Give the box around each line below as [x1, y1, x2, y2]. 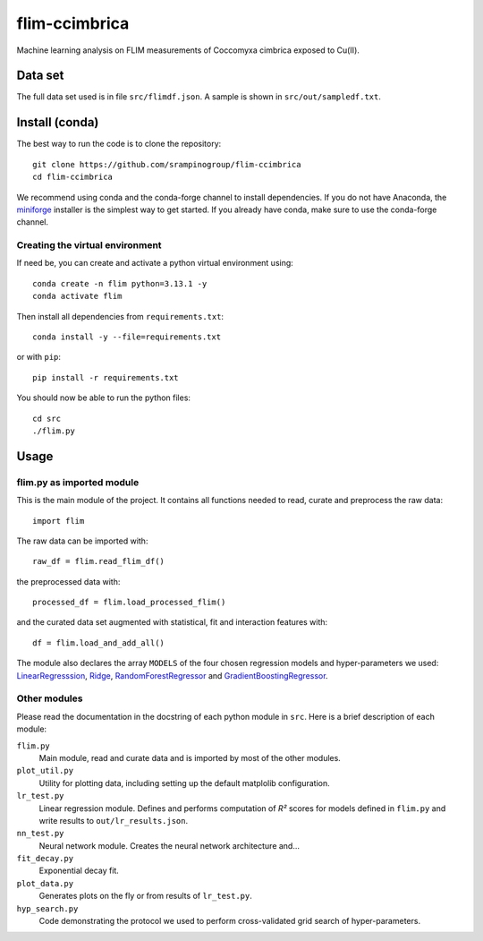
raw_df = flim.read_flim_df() [32, 556, 165, 567]
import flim [32, 516, 85, 526]
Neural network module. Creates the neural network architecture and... [38, 840, 300, 851]
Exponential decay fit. [38, 865, 120, 877]
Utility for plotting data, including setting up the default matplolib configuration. [38, 777, 330, 788]
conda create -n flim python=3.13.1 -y [32, 278, 208, 288]
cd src [32, 413, 62, 423]
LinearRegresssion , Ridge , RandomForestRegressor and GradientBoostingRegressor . [16, 670, 328, 680]
